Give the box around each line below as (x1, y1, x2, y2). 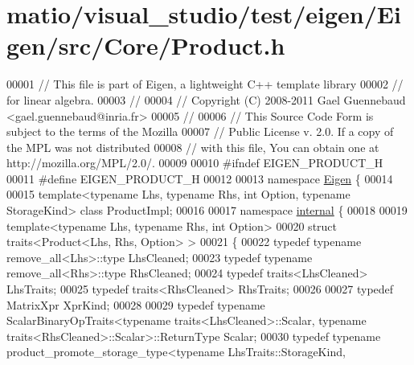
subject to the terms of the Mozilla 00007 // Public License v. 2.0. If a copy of (6, 123, 394, 140)
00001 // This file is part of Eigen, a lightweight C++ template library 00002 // (6, 76, 404, 92)
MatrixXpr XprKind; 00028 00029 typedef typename (6, 296, 265, 313)
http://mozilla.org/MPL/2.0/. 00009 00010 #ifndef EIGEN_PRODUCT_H (6, 154, 383, 171)
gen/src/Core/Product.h (6, 29, 285, 62)
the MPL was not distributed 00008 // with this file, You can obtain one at (6, 138, 379, 155)
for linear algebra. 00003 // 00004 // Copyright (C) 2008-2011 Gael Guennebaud (6, 91, 406, 108)
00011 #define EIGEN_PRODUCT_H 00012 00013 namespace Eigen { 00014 (6, 170, 393, 187)
